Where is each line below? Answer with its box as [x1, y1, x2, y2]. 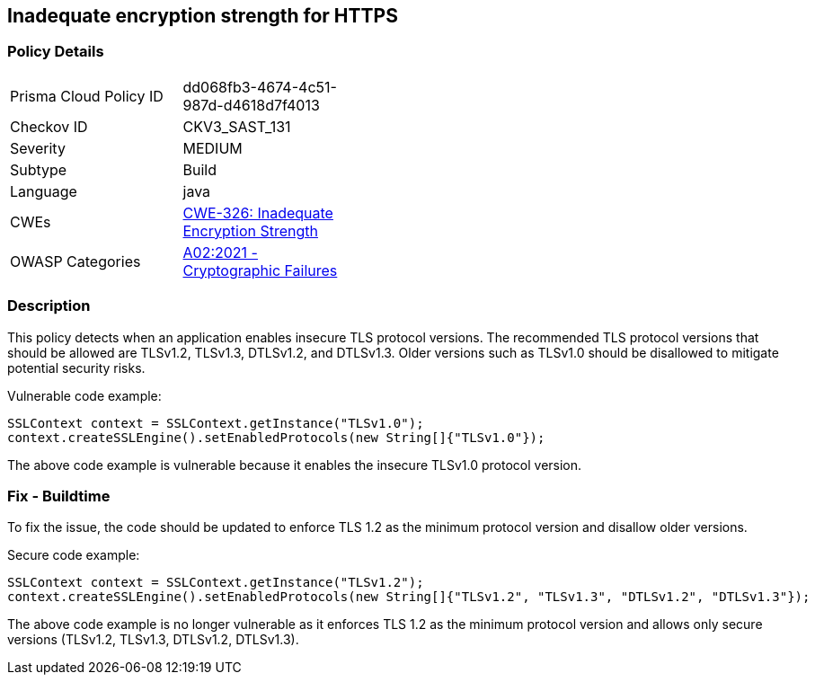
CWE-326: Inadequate [182, 203, 333, 222]
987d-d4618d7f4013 [182, 95, 320, 114]
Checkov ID [10, 117, 88, 136]
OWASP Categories [10, 252, 141, 270]
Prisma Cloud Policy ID [10, 86, 164, 105]
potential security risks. [7, 359, 146, 376]
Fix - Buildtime [7, 486, 111, 505]
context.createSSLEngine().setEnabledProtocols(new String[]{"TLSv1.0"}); [7, 430, 545, 445]
